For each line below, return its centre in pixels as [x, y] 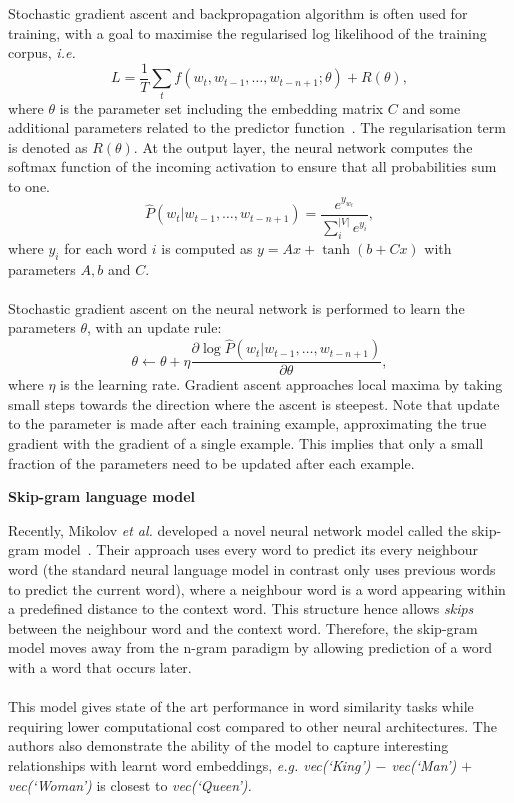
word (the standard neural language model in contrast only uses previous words [252, 569]
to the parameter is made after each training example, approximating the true [247, 423]
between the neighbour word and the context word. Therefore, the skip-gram [243, 627]
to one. [29, 185]
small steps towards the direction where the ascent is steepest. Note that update [254, 403]
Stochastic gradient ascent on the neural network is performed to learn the [236, 307]
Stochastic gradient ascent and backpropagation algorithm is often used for [238, 13]
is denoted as [48, 146]
